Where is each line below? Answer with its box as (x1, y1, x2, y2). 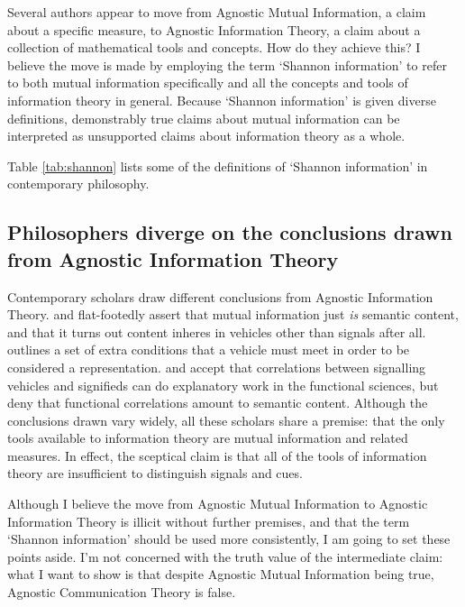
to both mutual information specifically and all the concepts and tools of (7, 73, 408, 92)
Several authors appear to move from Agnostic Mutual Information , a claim (7, 3, 426, 21)
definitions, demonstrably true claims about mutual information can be (7, 108, 400, 127)
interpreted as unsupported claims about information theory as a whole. (7, 126, 406, 145)
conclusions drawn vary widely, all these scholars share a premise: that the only (7, 410, 445, 429)
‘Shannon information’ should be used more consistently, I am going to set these (7, 529, 451, 548)
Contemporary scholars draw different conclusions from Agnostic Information (7, 287, 433, 306)
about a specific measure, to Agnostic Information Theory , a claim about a (7, 20, 421, 39)
